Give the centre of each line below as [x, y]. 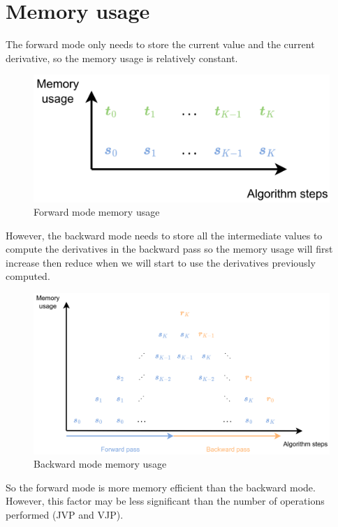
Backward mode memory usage [100, 464]
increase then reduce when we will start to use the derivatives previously [161, 262]
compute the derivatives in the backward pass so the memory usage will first [169, 249]
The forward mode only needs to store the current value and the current [160, 44]
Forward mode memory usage [97, 212]
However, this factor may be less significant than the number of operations [165, 501]
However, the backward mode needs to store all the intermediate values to [164, 235]
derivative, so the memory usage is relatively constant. [122, 58]
